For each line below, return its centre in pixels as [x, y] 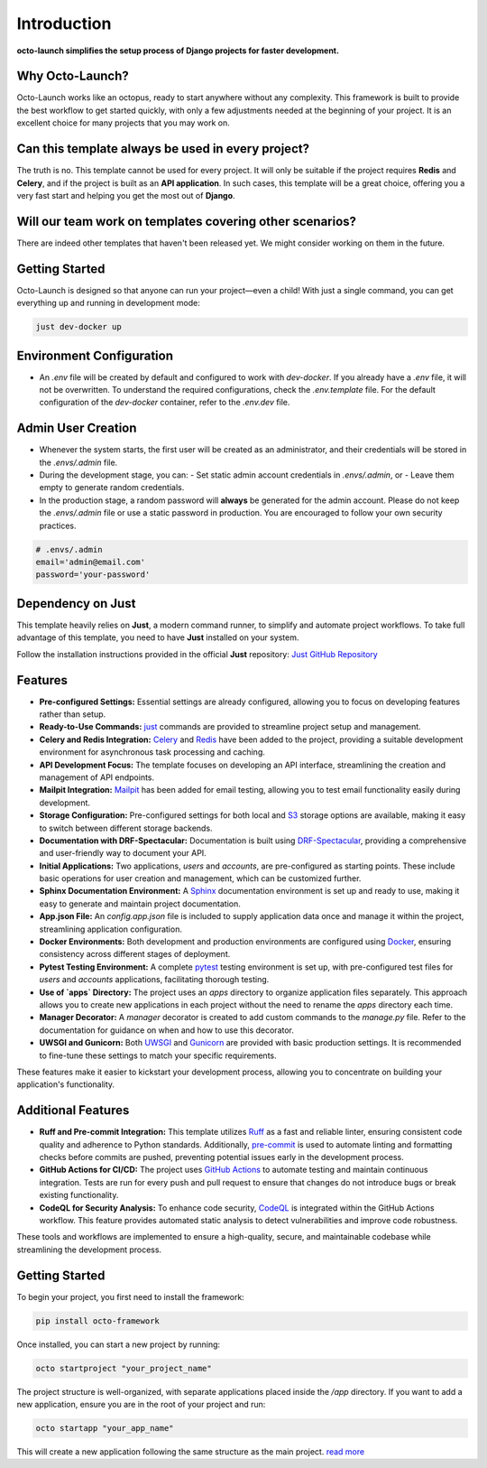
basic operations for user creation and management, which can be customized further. [200, 878]
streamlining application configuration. [110, 929]
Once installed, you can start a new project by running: [119, 1344]
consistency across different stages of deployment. [135, 954]
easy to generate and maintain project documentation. [140, 904]
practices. [58, 525]
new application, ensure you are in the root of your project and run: [141, 1404]
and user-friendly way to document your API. [123, 853]
